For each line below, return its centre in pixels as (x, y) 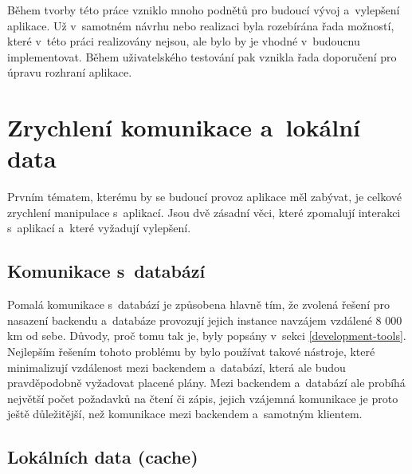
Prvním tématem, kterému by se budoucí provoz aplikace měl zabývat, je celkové (204, 197)
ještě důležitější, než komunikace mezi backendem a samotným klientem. (185, 414)
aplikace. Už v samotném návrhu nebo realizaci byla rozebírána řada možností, (201, 25)
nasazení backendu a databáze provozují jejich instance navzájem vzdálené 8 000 (205, 320)
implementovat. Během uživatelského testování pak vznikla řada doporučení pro (202, 56)
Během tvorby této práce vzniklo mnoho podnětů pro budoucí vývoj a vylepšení (204, 10)
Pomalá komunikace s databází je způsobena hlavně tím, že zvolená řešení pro (198, 304)
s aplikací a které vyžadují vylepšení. (99, 228)
